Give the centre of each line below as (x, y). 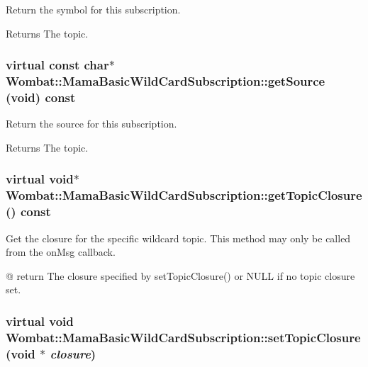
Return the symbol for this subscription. (93, 9)
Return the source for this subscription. (91, 124)
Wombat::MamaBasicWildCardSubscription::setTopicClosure (183, 337)
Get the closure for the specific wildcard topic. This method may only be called (178, 238)
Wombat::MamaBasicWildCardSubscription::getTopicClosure (184, 195)
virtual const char (57, 65)
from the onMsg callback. (61, 252)
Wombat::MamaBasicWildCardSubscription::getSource (166, 81)
